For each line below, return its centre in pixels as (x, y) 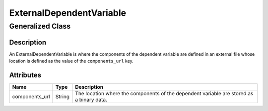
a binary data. (91, 100)
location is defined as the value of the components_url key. (71, 61)
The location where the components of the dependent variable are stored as (164, 94)
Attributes (25, 75)
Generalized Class (40, 26)
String (62, 97)
